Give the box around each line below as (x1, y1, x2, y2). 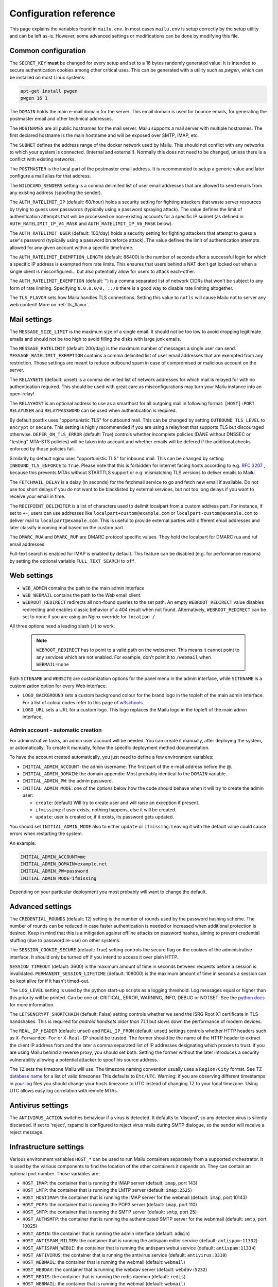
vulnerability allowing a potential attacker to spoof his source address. (9, 1056, 159, 1063)
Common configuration (9, 46, 86, 55)
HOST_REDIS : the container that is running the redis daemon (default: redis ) (22, 1274, 186, 1280)
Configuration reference (9, 8, 116, 19)
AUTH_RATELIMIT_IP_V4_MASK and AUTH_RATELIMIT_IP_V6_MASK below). (9, 220, 173, 227)
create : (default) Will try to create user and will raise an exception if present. (35, 799, 200, 806)
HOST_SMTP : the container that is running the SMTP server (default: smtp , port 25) (22, 1209, 197, 1215)
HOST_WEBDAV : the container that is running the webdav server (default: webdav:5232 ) (22, 1266, 207, 1273)
